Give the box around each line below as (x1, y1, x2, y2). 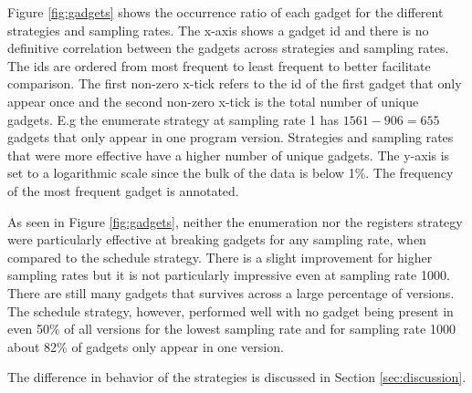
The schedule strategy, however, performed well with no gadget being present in (7, 301, 454, 320)
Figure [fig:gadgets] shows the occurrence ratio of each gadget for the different (7, 3, 444, 21)
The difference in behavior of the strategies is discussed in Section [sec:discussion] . (7, 367, 467, 387)
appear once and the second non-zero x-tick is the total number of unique (7, 91, 419, 110)
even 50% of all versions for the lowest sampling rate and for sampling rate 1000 (7, 319, 456, 338)
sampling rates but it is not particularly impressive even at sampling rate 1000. (7, 265, 450, 284)
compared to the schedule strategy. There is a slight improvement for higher (7, 247, 433, 266)
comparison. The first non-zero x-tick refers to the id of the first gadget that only (7, 74, 462, 93)
